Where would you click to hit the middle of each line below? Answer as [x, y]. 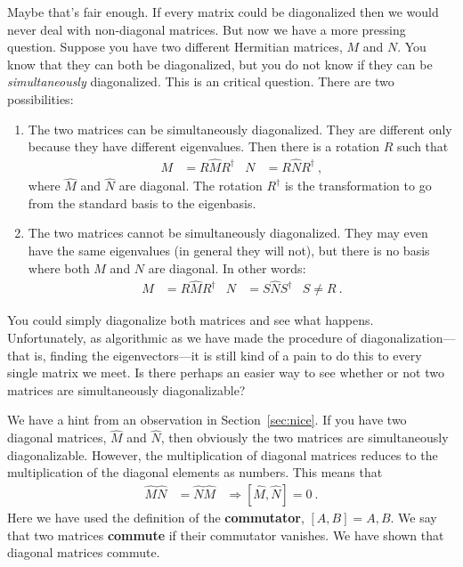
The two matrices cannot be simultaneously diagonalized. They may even [228, 233]
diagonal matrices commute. [84, 552]
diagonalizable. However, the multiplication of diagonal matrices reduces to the [223, 454]
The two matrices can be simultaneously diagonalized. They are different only [240, 129]
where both [59, 267]
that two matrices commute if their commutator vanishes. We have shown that [226, 535]
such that [423, 146]
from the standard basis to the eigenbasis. [142, 202]
